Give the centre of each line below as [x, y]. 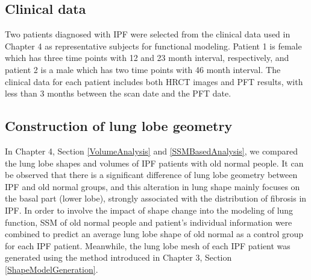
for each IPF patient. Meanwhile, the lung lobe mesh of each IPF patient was [148, 245]
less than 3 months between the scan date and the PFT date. [118, 93]
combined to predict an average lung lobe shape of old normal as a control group [154, 234]
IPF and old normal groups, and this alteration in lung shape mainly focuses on [152, 186]
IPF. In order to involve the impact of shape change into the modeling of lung [149, 210]
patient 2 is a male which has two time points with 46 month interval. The [143, 69]
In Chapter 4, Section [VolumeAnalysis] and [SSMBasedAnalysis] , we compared [152, 151]
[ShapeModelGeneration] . [52, 269]
